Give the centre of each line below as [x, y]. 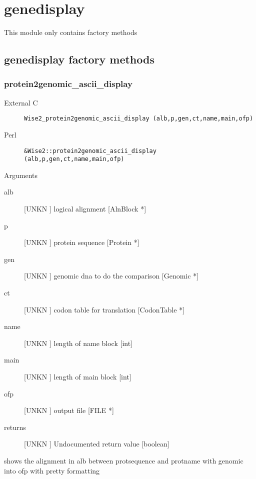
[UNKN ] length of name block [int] [78, 343]
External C [21, 102]
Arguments [21, 175]
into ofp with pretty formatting [52, 470]
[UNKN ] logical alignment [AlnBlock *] [85, 209]
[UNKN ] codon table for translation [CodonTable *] [104, 309]
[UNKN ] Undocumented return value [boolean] [97, 444]
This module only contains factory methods [71, 32]
